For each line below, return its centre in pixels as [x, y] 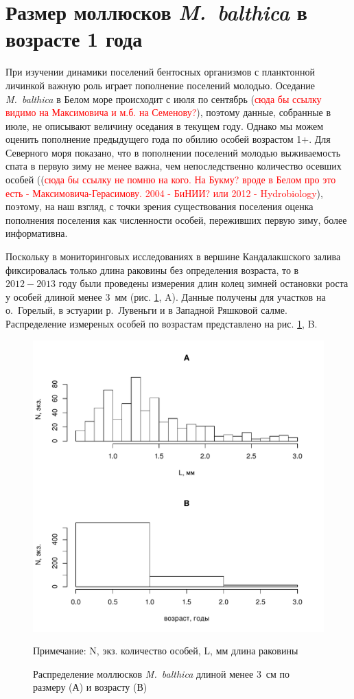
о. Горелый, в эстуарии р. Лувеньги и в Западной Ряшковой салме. [146, 310]
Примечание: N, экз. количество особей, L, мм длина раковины [166, 651]
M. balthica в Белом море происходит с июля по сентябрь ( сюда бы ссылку [164, 99]
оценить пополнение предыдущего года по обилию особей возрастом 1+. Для [168, 139]
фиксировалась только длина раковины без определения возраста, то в [152, 270]
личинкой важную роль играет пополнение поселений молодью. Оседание [160, 85]
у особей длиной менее [54, 296]
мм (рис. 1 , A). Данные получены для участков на [220, 296]
